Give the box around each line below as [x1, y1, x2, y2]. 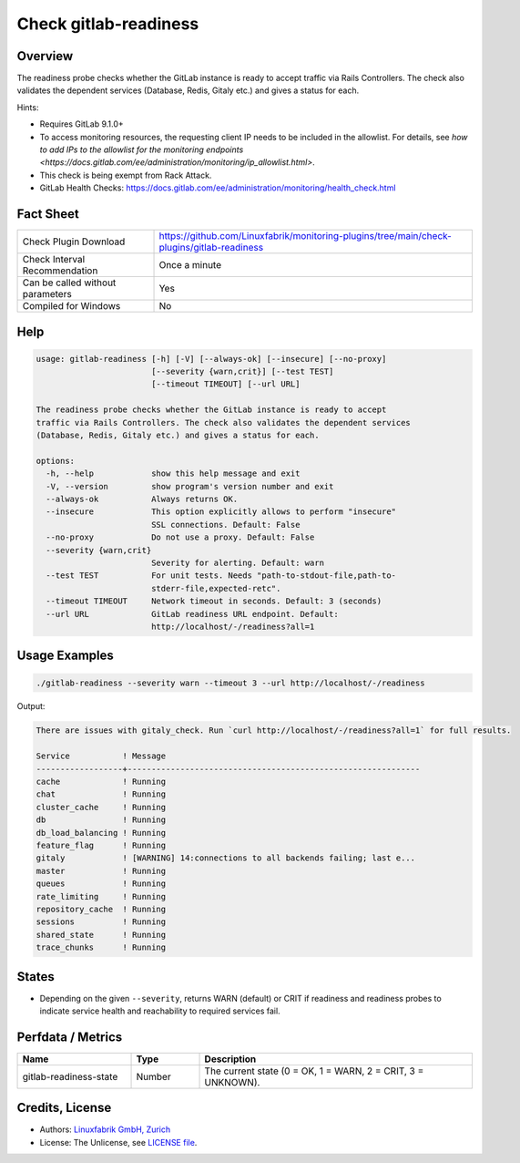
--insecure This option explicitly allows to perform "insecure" [46, 507, 396, 517]
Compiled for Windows [22, 300, 121, 313]
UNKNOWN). [204, 1076, 260, 1088]
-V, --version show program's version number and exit [46, 481, 334, 491]
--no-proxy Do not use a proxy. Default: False [46, 532, 315, 542]
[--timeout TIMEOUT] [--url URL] [150, 379, 301, 389]
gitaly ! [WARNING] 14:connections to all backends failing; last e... [36, 853, 416, 863]
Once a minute [158, 259, 222, 272]
